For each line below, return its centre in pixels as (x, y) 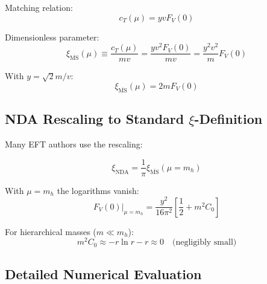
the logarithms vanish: (98, 190)
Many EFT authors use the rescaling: (74, 144)
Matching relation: (39, 7)
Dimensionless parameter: (52, 37)
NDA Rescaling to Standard (95, 119)
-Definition (228, 119)
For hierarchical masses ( (51, 231)
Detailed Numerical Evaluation (103, 273)
